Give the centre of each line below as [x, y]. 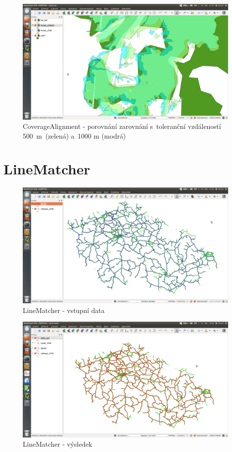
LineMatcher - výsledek [58, 444]
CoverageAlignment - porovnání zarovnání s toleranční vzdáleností [122, 126]
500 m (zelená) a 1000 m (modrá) [74, 135]
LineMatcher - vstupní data [64, 310]
